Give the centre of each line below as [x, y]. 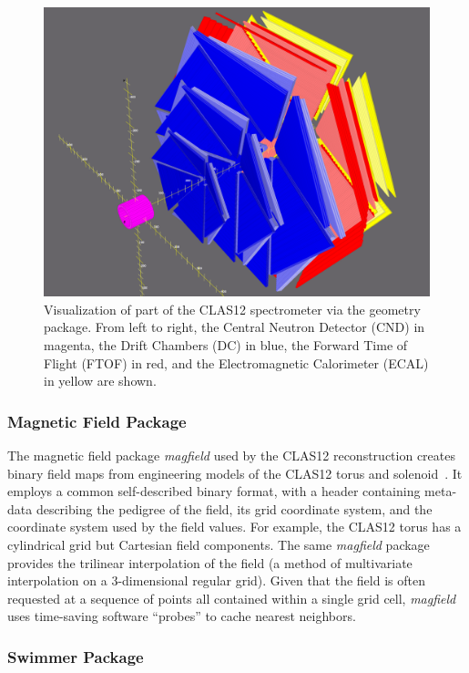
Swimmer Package [76, 656]
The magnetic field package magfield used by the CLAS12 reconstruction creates [231, 455]
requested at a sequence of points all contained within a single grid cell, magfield [232, 598]
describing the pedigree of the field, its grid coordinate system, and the [234, 508]
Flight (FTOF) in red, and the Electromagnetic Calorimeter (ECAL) [236, 362]
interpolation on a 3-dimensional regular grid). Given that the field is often [216, 580]
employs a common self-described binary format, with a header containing [214, 491]
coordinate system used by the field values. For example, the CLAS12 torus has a [234, 527]
